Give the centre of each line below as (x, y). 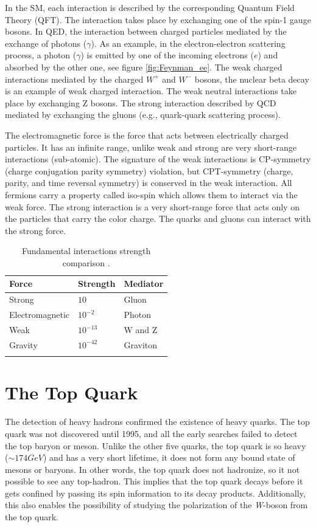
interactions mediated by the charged (74, 79)
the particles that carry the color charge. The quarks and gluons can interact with (158, 219)
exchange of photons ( (46, 43)
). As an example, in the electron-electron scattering (188, 43)
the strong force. (36, 230)
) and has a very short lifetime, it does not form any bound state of (169, 457)
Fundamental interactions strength (86, 251)
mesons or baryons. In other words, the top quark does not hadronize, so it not (153, 469)
